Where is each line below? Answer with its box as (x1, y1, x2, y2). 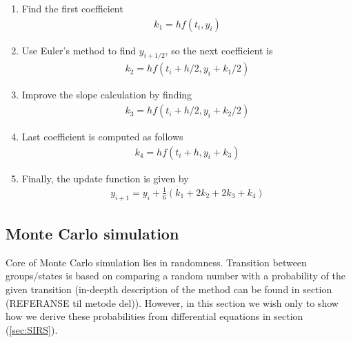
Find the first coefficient (21, 1, 123, 15)
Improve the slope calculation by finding (21, 87, 192, 102)
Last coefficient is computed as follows (21, 129, 183, 144)
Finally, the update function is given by (21, 171, 189, 185)
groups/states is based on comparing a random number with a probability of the (6, 268, 345, 283)
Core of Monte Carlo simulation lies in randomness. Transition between (6, 255, 307, 269)
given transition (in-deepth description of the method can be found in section (6, 282, 332, 297)
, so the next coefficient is (165, 43, 273, 57)
